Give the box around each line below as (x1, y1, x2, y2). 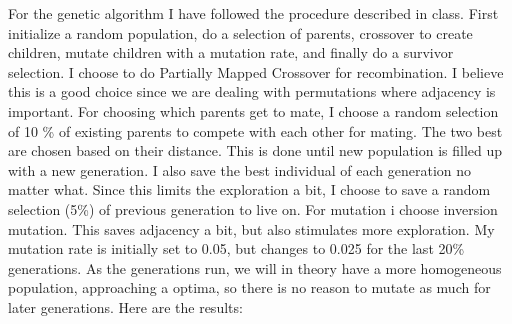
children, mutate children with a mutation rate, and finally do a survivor (8, 42, 454, 63)
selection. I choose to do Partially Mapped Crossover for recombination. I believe (8, 61, 504, 82)
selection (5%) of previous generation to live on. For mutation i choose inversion (8, 198, 498, 219)
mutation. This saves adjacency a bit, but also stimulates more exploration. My (8, 218, 495, 239)
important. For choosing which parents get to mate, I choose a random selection (8, 100, 499, 121)
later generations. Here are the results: (8, 296, 243, 317)
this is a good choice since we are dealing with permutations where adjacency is (8, 81, 496, 102)
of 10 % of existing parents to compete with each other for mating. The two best (8, 120, 503, 141)
